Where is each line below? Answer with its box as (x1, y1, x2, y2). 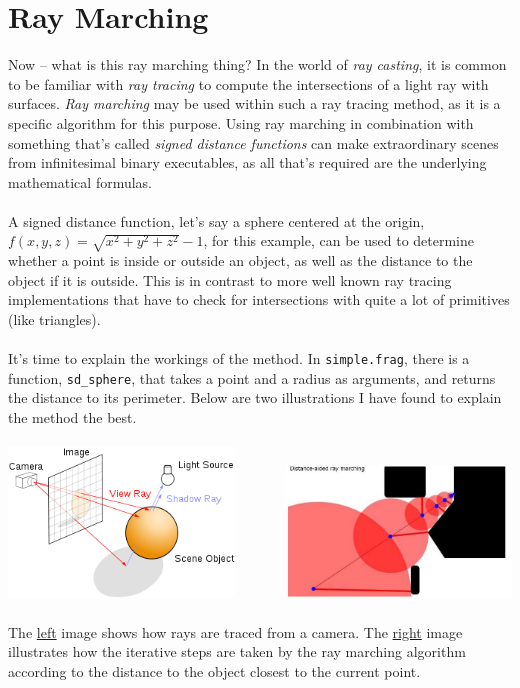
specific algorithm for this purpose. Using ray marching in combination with (8, 112, 474, 133)
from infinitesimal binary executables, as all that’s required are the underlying (8, 152, 487, 173)
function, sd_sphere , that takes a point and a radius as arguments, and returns (8, 367, 496, 388)
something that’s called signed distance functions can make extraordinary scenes (8, 132, 499, 153)
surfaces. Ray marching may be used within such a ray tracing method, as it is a (8, 93, 501, 114)
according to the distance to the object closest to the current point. (8, 660, 421, 681)
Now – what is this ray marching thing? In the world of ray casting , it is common (8, 54, 507, 75)
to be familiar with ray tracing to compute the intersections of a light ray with (8, 73, 489, 94)
